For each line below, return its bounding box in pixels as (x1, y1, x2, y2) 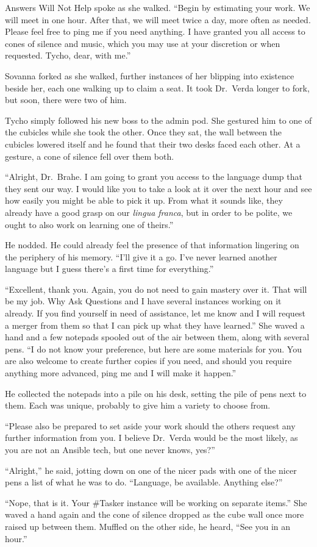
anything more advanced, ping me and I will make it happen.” (5, 366, 237, 379)
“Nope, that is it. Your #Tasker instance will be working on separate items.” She (5, 496, 307, 509)
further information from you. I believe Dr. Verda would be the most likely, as (5, 431, 298, 444)
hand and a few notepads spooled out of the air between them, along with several (5, 331, 310, 343)
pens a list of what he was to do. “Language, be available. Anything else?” (5, 476, 283, 488)
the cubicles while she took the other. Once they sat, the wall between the (5, 126, 282, 138)
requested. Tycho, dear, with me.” (5, 49, 131, 62)
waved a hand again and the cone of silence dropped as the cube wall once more (5, 508, 304, 521)
